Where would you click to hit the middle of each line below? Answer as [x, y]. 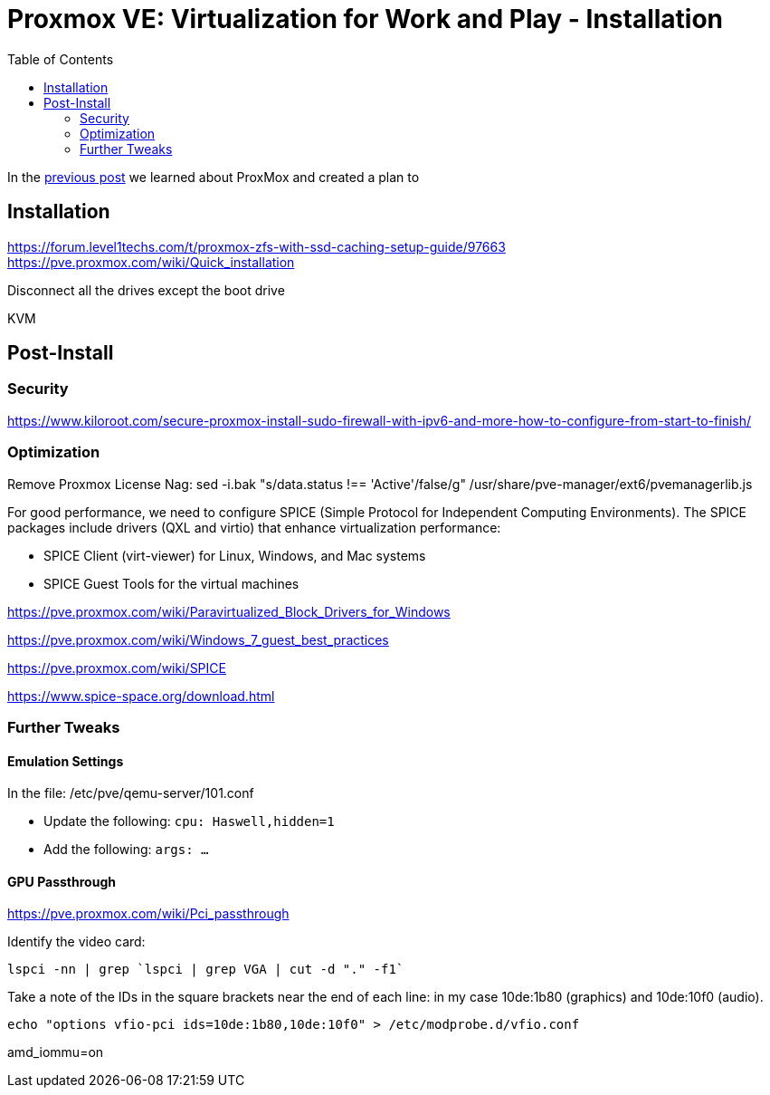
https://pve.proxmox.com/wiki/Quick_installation [151, 262]
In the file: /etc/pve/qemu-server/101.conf [131, 793]
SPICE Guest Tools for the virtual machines [171, 583]
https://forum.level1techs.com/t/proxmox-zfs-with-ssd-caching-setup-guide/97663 [257, 246]
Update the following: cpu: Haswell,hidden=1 [189, 821]
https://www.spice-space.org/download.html [141, 696]
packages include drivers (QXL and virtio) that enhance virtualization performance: [254, 527]
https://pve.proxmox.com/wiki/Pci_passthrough [148, 914]
